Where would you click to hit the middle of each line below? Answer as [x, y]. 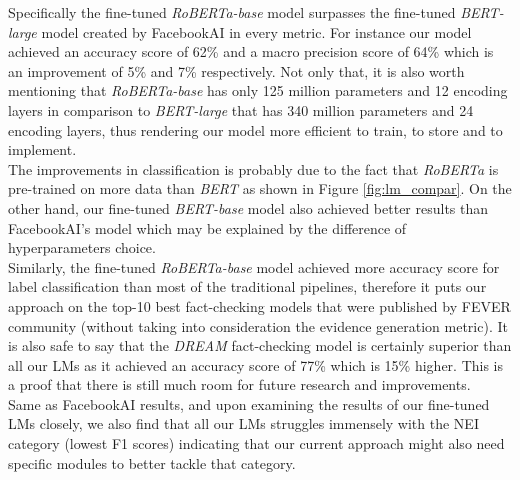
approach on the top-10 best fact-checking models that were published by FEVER [259, 305]
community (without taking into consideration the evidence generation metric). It [258, 325]
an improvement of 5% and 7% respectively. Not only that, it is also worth [236, 70]
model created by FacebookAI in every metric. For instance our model [256, 31]
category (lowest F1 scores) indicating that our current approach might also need [256, 443]
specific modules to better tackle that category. [152, 462]
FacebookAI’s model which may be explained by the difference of [207, 227]
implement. [42, 149]
